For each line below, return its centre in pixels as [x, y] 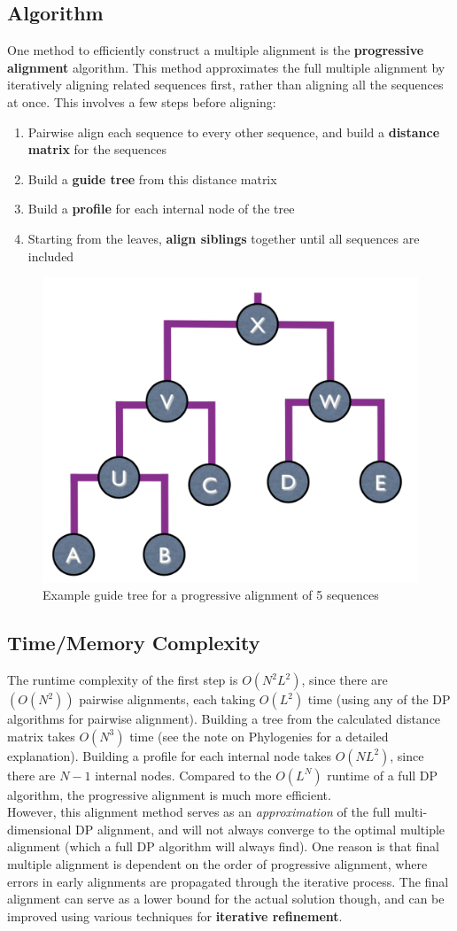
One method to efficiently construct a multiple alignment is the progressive [216, 50]
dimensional [39, 829]
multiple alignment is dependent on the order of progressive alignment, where [217, 864]
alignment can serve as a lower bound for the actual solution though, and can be [226, 899]
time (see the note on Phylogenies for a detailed [259, 736]
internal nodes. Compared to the [183, 775]
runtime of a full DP [383, 775]
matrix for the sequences [97, 149]
